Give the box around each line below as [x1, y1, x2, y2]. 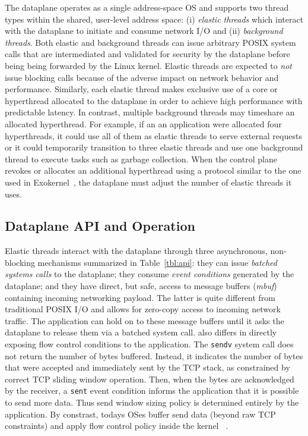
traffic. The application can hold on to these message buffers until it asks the [5, 314, 284, 327]
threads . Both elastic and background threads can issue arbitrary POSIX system [5, 36, 296, 48]
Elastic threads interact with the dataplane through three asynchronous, [5, 244, 268, 257]
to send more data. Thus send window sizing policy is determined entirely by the [5, 396, 299, 409]
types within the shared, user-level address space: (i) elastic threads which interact [5, 12, 304, 25]
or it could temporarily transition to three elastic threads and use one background [5, 141, 303, 153]
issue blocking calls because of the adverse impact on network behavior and [5, 71, 279, 83]
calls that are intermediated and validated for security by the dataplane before [5, 48, 290, 60]
